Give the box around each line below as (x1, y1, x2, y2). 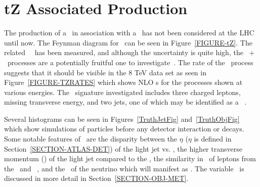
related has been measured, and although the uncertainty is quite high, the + (4, 47, 255, 58)
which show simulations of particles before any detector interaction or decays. (4, 123, 244, 134)
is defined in (194, 133, 232, 144)
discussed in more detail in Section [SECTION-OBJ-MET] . (4, 173, 189, 183)
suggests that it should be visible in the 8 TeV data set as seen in (4, 67, 206, 77)
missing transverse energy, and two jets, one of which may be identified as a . (4, 97, 247, 107)
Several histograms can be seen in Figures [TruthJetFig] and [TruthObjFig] (4, 113, 240, 124)
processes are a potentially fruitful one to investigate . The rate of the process (7, 57, 253, 67)
